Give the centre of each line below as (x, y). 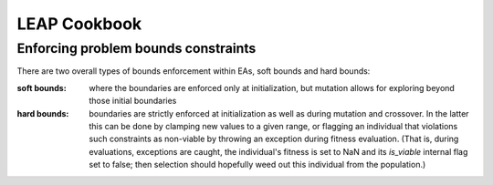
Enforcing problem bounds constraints (136, 48)
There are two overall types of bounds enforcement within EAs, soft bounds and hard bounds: (194, 71)
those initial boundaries (133, 101)
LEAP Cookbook (79, 24)
